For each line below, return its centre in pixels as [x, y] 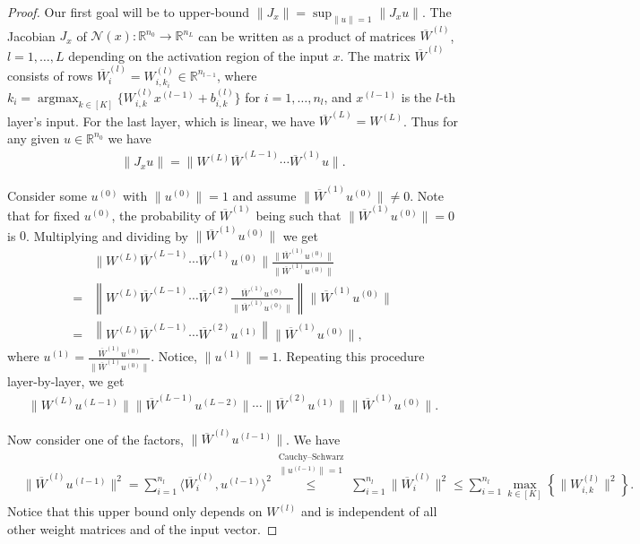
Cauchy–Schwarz [311, 457]
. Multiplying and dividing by [107, 235]
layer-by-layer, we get [66, 381]
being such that [298, 216]
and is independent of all [369, 511]
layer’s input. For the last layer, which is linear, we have [161, 121]
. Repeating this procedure [351, 356]
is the [416, 96]
